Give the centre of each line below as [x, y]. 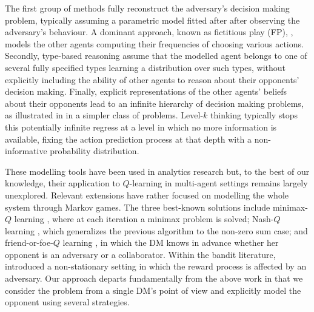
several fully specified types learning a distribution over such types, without [145, 67]
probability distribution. [95, 151]
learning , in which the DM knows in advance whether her [171, 242]
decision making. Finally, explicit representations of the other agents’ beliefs [146, 91]
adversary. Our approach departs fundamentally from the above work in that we [154, 278]
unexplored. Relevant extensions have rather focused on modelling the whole [147, 195]
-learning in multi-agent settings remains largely [219, 183]
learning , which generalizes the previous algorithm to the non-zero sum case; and [156, 230]
